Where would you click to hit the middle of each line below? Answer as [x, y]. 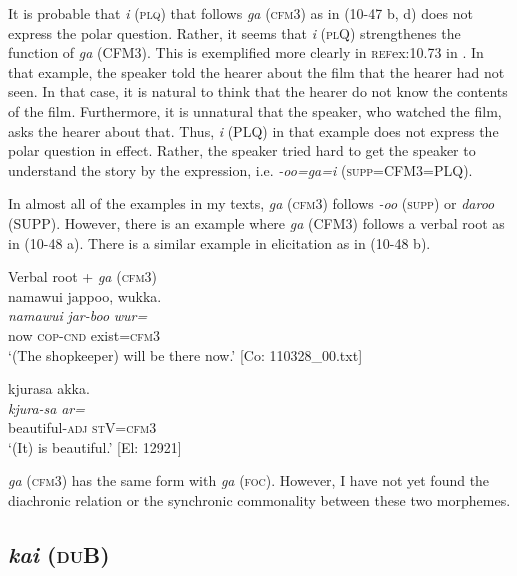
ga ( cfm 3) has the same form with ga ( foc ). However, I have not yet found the [249, 480]
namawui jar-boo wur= [78, 315]
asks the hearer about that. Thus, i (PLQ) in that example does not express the [253, 130]
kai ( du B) [59, 554]
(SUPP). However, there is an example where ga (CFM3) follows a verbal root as [256, 222]
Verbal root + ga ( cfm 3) [83, 276]
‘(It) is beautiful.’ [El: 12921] [95, 446]
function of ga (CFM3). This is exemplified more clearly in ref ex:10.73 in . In [246, 52]
